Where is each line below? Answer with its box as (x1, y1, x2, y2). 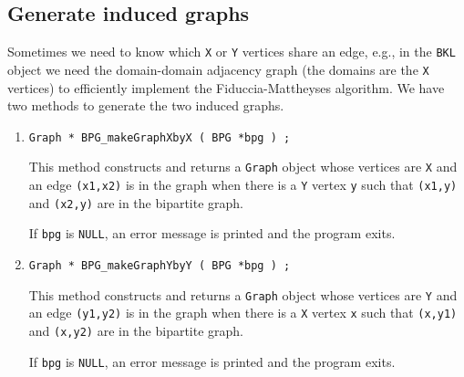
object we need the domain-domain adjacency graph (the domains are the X (7, 59, 429, 79)
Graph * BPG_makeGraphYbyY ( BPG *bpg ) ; (28, 258, 291, 272)
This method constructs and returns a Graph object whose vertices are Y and (28, 285, 458, 304)
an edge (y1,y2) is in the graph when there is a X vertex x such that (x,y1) (28, 303, 458, 322)
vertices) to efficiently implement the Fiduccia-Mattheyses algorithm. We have (7, 78, 445, 97)
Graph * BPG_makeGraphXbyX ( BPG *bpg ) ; (28, 131, 291, 144)
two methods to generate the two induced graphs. (7, 96, 284, 115)
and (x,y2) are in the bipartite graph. (28, 320, 244, 340)
